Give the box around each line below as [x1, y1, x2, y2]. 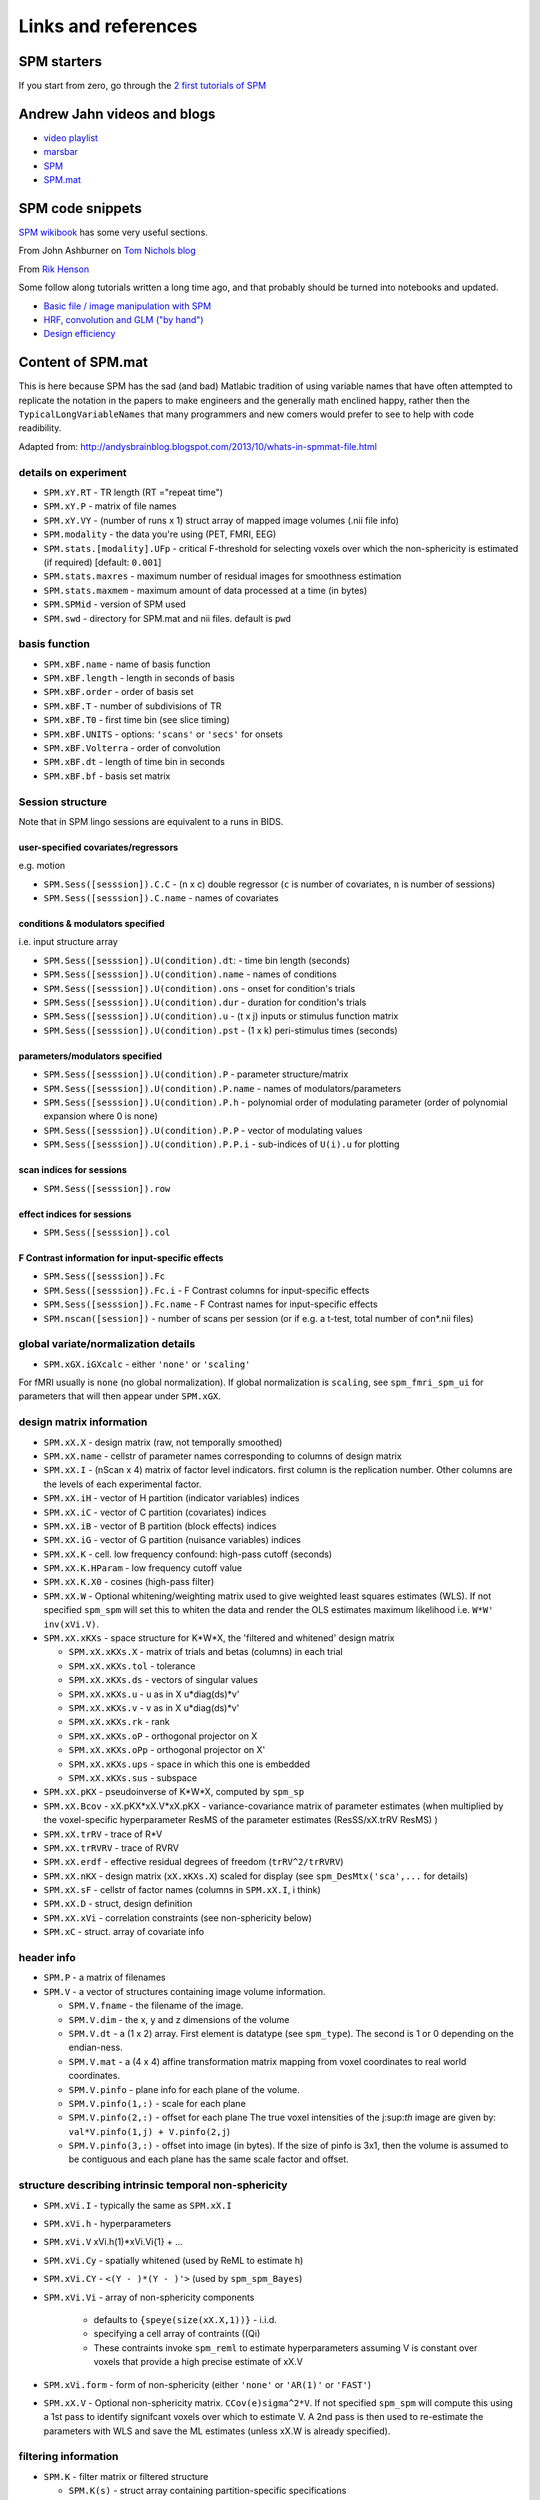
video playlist [43, 131, 99, 144]
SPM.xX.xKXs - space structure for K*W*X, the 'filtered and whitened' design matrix [43, 1632, 395, 1644]
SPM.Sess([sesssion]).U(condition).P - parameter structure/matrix [43, 1068, 349, 1080]
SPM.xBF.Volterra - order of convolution [43, 742, 221, 754]
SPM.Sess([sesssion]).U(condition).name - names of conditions [43, 968, 337, 980]
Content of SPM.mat [18, 354, 149, 371]
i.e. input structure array [18, 936, 119, 948]
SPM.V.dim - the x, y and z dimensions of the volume [68, 2013, 290, 2025]
